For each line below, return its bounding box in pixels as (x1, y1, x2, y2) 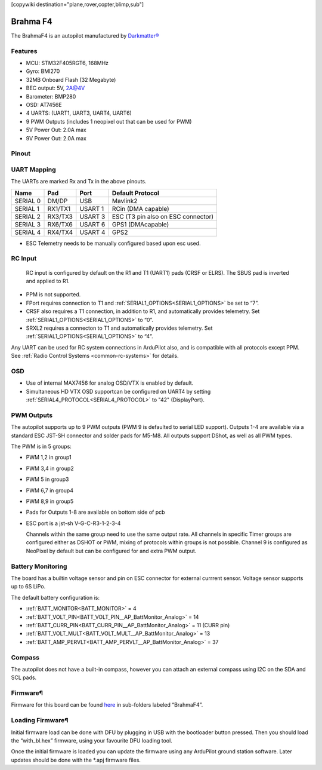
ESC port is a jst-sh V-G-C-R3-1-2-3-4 (26, 520, 121, 527)
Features (11, 47, 38, 55)
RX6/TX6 (47, 220, 73, 228)
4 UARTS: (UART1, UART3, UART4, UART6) (26, 109, 132, 116)
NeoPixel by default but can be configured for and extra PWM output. (26, 547, 197, 554)
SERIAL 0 (14, 197, 41, 205)
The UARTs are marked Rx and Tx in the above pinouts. (11, 178, 147, 185)
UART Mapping (11, 165, 56, 173)
